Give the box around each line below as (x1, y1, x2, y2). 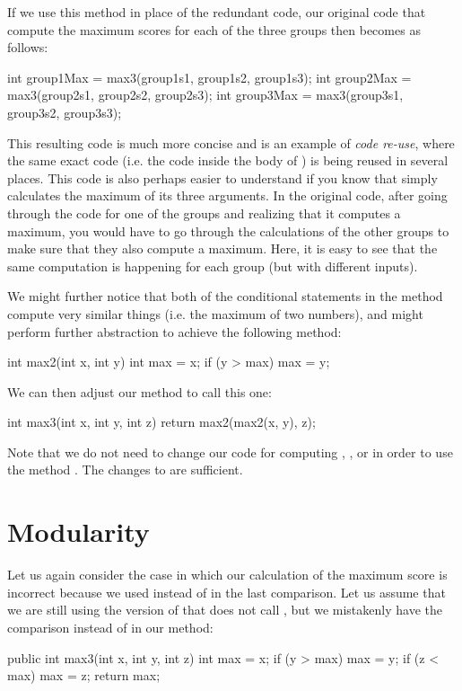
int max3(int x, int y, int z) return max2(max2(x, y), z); (7, 412, 316, 431)
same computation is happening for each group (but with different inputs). (7, 256, 418, 275)
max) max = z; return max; (7, 666, 161, 685)
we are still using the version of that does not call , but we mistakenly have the (7, 600, 442, 619)
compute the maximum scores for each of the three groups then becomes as (7, 20, 421, 39)
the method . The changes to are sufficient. (7, 460, 243, 479)
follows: (7, 38, 48, 57)
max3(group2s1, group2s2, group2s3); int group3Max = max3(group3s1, (7, 85, 404, 104)
